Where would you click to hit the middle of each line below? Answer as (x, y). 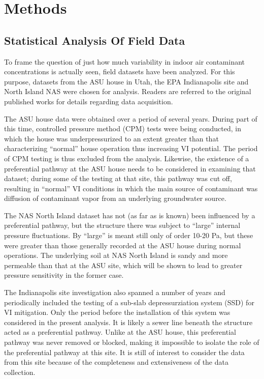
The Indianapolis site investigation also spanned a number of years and (115, 292)
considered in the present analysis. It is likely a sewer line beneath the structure (128, 322)
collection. (20, 372)
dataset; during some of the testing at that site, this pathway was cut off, (118, 178)
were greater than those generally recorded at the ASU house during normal (123, 245)
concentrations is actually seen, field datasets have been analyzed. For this (120, 71)
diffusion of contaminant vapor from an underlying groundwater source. (115, 198)
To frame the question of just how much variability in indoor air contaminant (125, 61)
